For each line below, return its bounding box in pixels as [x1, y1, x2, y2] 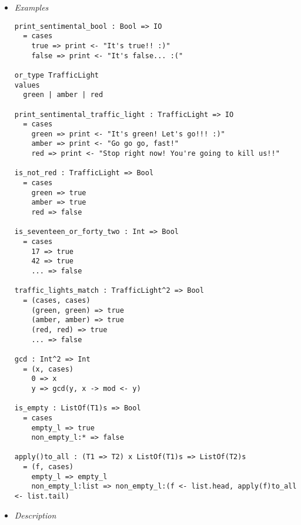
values [14, 81, 40, 89]
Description [14, 509, 56, 521]
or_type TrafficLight [14, 71, 99, 79]
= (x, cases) [23, 365, 74, 373]
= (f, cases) [23, 463, 74, 472]
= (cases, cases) [23, 296, 91, 305]
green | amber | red [23, 91, 103, 99]
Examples [14, 1, 49, 13]
